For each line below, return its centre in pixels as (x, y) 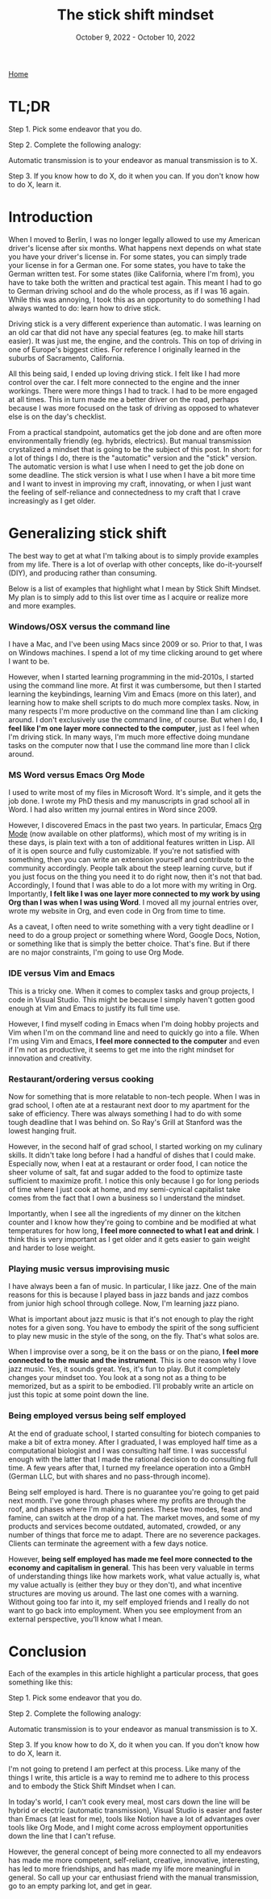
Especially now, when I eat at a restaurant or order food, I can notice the (128, 1163)
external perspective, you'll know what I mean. (86, 1619)
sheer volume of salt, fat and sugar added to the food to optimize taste (126, 1172)
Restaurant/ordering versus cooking (81, 1079)
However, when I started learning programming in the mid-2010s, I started (131, 677)
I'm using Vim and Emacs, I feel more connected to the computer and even (134, 1041)
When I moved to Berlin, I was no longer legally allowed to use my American (134, 239)
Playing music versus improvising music (89, 1269)
